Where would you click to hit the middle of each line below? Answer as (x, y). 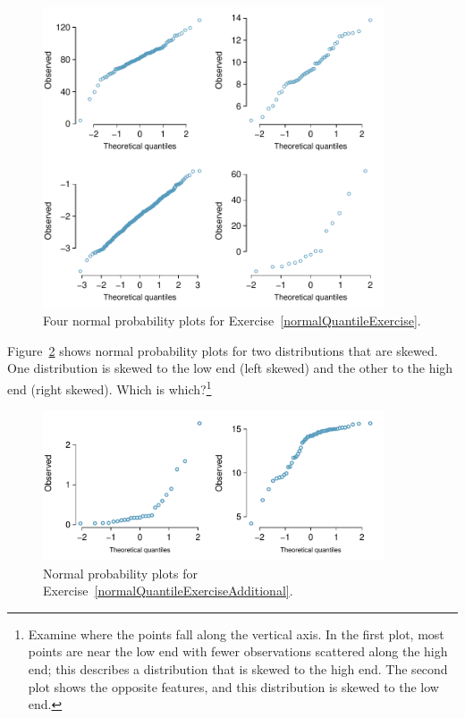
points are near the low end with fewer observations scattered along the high (238, 651)
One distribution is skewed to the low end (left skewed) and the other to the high (230, 368)
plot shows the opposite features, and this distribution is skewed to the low (233, 686)
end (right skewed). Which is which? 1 (110, 388)
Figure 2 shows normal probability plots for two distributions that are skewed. (223, 350)
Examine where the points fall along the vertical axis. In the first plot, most (236, 634)
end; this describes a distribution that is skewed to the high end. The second (238, 668)
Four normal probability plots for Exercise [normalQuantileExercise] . (232, 321)
